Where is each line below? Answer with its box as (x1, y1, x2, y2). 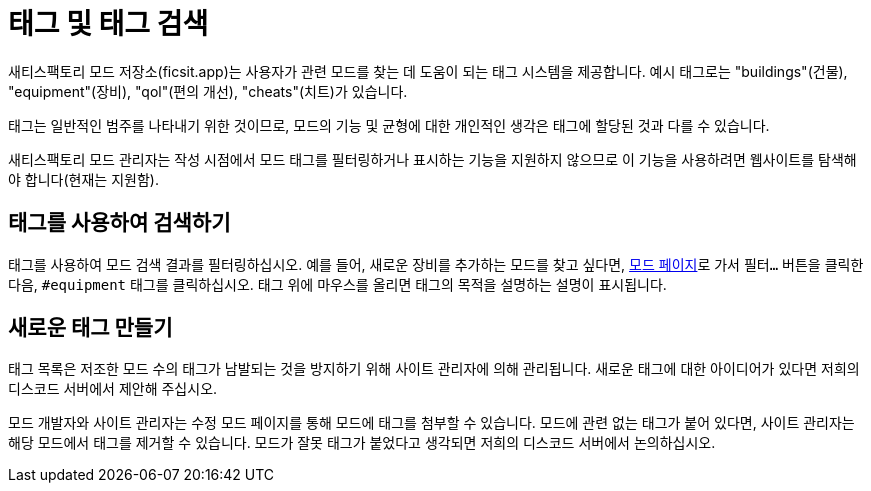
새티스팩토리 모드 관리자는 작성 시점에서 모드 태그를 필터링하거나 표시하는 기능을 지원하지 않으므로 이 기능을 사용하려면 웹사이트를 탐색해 (8, 150, 857, 168)
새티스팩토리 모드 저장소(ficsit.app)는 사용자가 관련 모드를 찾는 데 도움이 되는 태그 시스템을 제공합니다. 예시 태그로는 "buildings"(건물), (8, 62, 848, 80)
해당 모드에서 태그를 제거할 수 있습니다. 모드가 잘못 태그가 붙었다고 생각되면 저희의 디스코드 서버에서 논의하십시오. (8, 434, 716, 452)
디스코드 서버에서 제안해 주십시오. (8, 380, 218, 398)
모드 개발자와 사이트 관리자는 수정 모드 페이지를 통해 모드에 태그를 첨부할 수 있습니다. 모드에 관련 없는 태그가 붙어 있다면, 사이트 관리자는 (8, 414, 855, 432)
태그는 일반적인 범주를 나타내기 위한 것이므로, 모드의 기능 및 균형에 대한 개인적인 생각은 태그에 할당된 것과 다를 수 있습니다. (8, 116, 770, 134)
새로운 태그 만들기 (8, 315, 173, 341)
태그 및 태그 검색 (8, 7, 209, 41)
